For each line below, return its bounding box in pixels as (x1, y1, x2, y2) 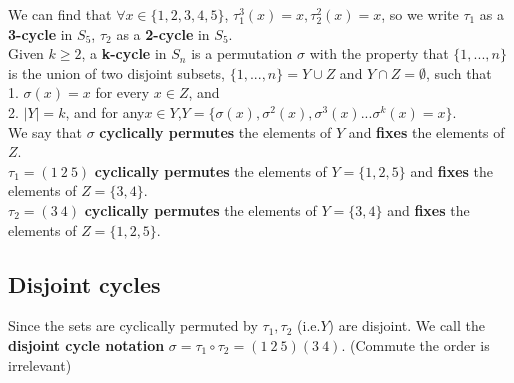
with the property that (309, 43, 449, 64)
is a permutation (191, 43, 293, 64)
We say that (8, 121, 82, 142)
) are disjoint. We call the (328, 315, 485, 336)
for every (95, 82, 150, 103)
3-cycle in (8, 23, 73, 44)
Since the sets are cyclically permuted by (8, 315, 258, 336)
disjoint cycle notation (8, 334, 165, 355)
